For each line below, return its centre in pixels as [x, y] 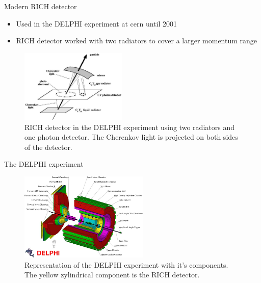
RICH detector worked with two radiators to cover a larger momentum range [137, 41]
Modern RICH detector [41, 6]
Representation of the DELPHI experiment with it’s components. [126, 264]
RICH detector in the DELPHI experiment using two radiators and [129, 127]
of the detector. [48, 147]
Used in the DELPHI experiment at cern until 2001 [96, 23]
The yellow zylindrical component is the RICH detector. [112, 275]
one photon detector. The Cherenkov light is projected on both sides [131, 137]
